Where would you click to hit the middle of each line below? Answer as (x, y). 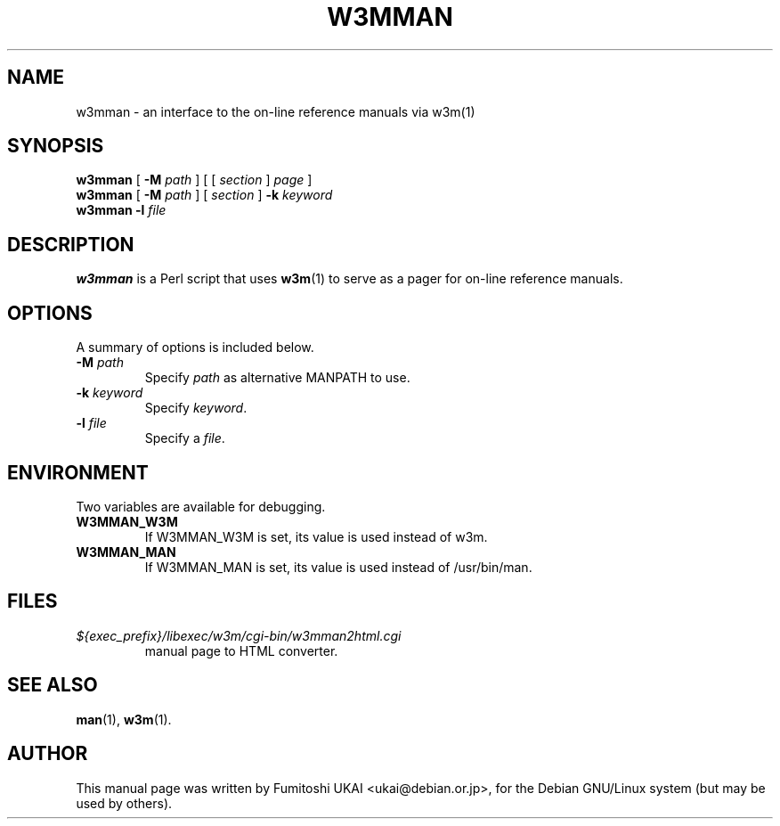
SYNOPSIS (56, 146)
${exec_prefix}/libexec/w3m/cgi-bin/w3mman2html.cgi (239, 635)
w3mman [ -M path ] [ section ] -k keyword (204, 195)
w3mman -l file (121, 210)
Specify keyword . (196, 408)
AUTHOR (48, 754)
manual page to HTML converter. (241, 650)
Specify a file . (185, 438)
